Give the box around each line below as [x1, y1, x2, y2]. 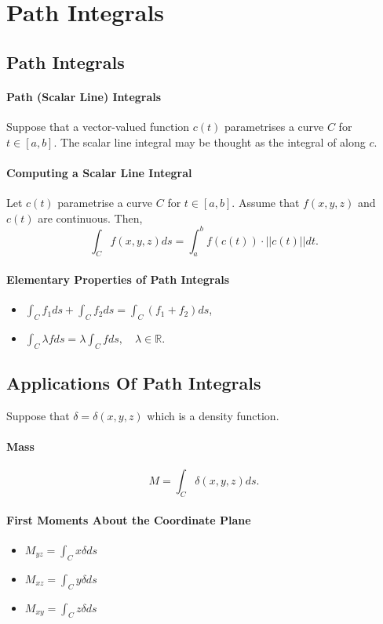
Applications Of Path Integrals [6, 371, 261, 395]
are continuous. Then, [38, 209, 143, 226]
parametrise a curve [57, 194, 153, 210]
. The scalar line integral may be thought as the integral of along [53, 133, 366, 150]
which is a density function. [147, 408, 279, 424]
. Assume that [232, 194, 300, 210]
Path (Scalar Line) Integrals [6, 88, 162, 104]
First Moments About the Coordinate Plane [6, 511, 251, 528]
